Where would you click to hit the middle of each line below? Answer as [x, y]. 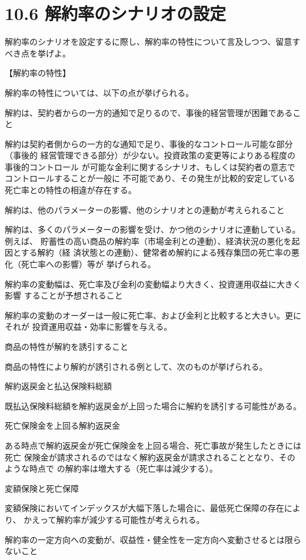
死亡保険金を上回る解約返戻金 [62, 425]
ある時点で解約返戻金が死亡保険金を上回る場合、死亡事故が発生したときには [153, 445]
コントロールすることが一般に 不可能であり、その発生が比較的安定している [150, 178]
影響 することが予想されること [64, 295]
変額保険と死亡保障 [42, 488]
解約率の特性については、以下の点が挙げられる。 [99, 92]
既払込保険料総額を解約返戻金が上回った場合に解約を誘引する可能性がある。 [153, 405]
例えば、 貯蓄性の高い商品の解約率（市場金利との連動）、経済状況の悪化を [148, 241]
